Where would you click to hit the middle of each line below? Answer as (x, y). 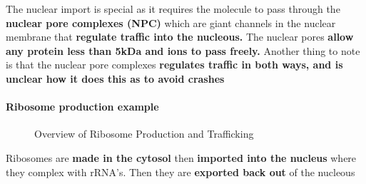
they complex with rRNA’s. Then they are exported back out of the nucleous (181, 172)
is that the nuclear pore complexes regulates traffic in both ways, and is (174, 65)
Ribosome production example (82, 107)
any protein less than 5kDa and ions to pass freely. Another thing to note (183, 50)
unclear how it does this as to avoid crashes (115, 78)
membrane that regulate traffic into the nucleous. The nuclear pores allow (180, 37)
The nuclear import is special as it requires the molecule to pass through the (173, 9)
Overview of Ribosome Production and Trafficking (144, 134)
